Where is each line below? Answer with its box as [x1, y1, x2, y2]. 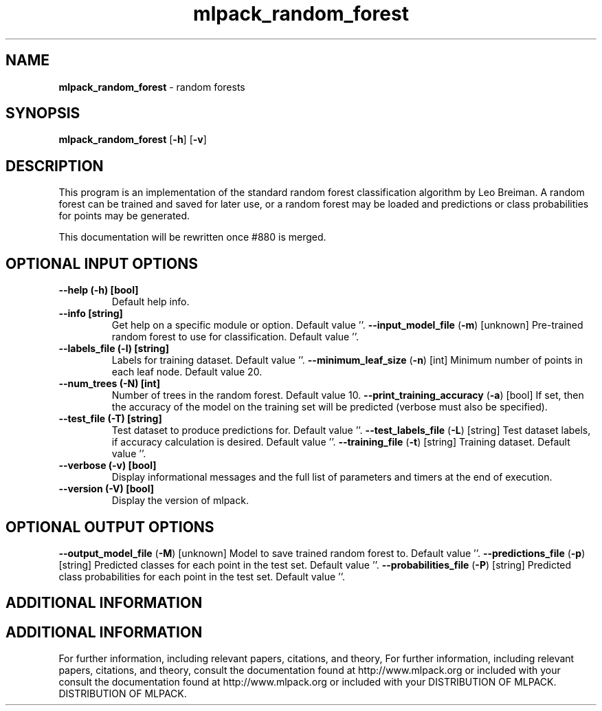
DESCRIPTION [5, 157, 104, 175]
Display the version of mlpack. [111, 494, 249, 507]
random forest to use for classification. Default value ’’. [111, 331, 359, 343]
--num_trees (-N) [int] [58, 378, 160, 390]
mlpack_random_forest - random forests [58, 80, 245, 93]
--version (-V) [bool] [58, 483, 155, 495]
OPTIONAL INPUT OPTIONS [5, 254, 198, 272]
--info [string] [58, 307, 123, 320]
